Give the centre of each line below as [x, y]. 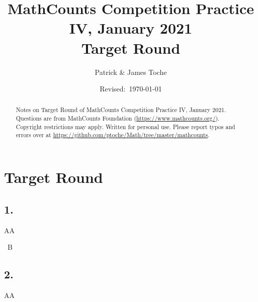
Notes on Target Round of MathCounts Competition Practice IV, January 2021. [121, 110]
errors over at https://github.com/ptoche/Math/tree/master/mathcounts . [113, 135]
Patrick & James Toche [131, 72]
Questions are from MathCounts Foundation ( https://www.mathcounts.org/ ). [118, 118]
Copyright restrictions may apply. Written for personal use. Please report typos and [125, 126]
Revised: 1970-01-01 [131, 89]
